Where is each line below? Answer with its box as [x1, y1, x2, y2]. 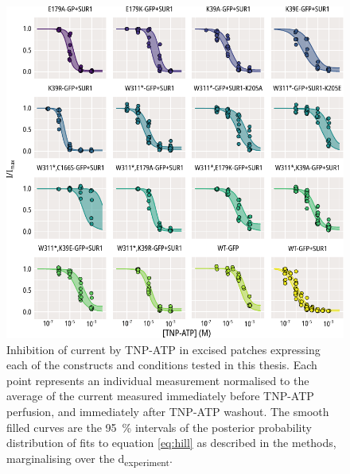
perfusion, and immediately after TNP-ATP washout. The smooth [6, 403, 329, 420]
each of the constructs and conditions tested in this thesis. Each [6, 356, 317, 373]
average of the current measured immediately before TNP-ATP [6, 387, 314, 404]
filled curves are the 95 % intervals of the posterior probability [6, 418, 312, 435]
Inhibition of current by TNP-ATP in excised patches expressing [6, 341, 321, 357]
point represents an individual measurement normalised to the [6, 372, 309, 388]
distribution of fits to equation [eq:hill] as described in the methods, [6, 434, 336, 451]
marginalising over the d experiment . [6, 449, 173, 468]
